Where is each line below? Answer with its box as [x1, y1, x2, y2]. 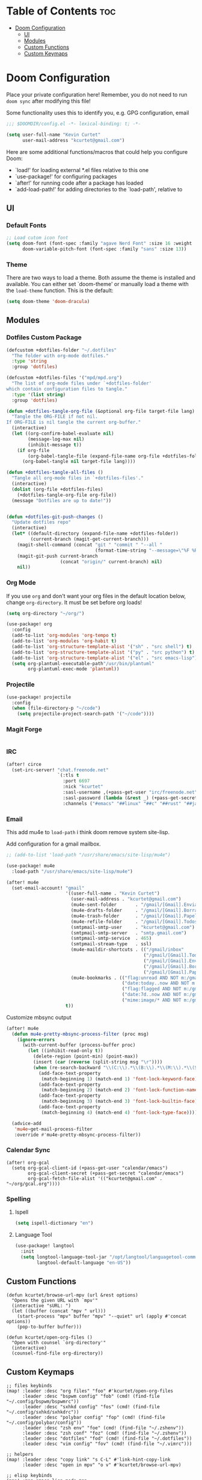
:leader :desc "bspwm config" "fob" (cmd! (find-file [22, 1393, 161, 1399]
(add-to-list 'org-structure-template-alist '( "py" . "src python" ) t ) [11, 649, 195, 655]
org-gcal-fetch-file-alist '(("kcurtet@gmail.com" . [28, 1175, 163, 1181]
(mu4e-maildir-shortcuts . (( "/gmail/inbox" [70, 946, 185, 953]
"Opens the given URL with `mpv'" [11, 1298, 98, 1304]
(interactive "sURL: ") [11, 1303, 71, 1309]
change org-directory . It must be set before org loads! [6, 599, 142, 606]
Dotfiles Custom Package [6, 333, 82, 342]
